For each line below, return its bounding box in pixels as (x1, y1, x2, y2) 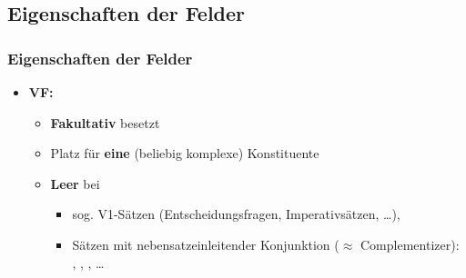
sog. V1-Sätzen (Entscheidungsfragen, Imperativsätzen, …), (72, 204, 400, 223)
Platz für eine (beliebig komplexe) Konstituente (50, 144, 319, 163)
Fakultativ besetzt (50, 113, 160, 132)
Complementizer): (360, 234, 460, 253)
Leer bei (50, 174, 100, 193)
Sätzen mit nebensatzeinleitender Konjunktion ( (72, 234, 339, 253)
